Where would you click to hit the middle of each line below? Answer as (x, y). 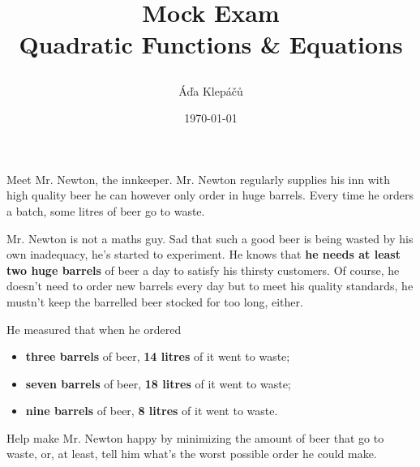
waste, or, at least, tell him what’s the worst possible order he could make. (192, 454)
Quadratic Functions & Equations (211, 44)
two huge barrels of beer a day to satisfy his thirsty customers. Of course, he (203, 270)
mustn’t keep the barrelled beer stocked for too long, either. (155, 301)
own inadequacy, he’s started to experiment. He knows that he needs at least (204, 254)
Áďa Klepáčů (211, 90)
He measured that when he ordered (94, 329)
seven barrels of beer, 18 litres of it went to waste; (158, 383)
